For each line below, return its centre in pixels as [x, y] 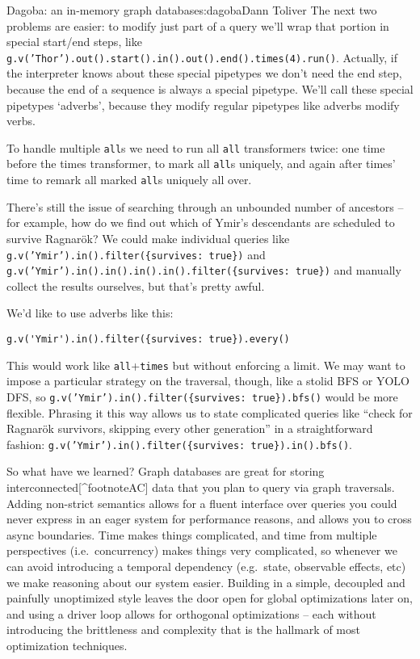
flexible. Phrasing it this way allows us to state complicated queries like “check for [210, 412]
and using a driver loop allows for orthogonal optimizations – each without [191, 613]
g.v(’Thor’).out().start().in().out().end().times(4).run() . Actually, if [202, 57]
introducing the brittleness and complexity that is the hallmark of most [183, 630]
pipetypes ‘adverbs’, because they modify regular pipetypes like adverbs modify [203, 105]
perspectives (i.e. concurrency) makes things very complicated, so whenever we [202, 550]
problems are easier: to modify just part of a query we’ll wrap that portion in [198, 25]
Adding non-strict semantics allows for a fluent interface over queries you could [202, 503]
